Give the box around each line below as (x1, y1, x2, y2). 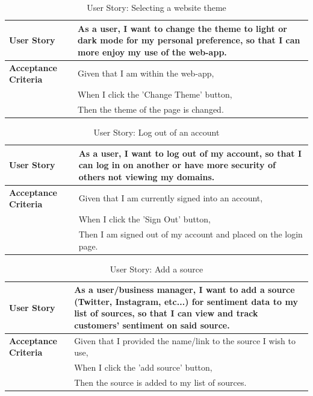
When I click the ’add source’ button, (74, 361, 212, 374)
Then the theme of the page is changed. (78, 102, 224, 115)
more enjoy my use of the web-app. (78, 45, 227, 58)
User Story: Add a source (110, 262, 203, 275)
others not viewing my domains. (78, 170, 215, 183)
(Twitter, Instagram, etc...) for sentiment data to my (74, 295, 298, 307)
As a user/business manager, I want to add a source (74, 283, 295, 296)
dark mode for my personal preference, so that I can (78, 34, 300, 46)
